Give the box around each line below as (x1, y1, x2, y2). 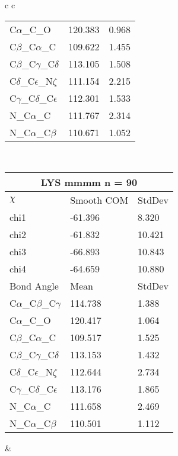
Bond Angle (9, 279, 59, 293)
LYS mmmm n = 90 (40, 175, 138, 190)
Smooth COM (70, 193, 129, 207)
